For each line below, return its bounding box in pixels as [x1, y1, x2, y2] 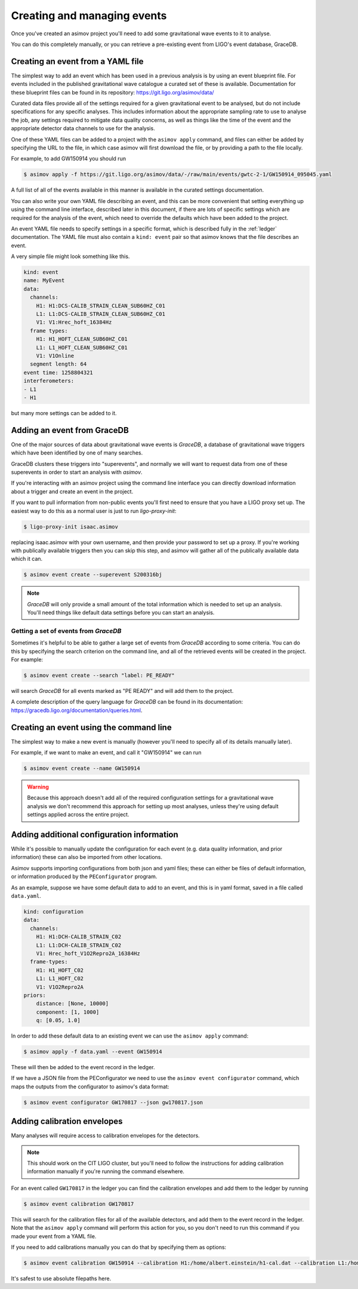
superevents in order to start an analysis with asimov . [11, 468, 143, 475]
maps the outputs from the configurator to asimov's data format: [11, 1083, 169, 1090]
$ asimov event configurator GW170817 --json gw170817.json [23, 1099, 203, 1106]
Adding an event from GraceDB [11, 425, 129, 435]
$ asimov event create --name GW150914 [23, 765, 140, 772]
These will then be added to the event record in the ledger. [11, 1064, 155, 1071]
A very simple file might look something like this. [11, 253, 130, 260]
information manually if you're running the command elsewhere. [27, 1168, 185, 1175]
